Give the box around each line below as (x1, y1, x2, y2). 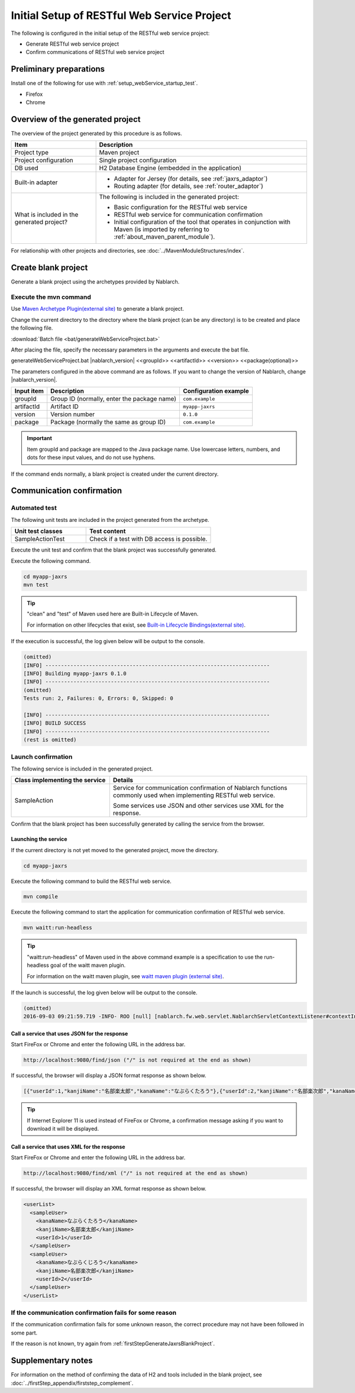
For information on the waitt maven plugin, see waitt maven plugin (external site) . (27, 972, 224, 979)
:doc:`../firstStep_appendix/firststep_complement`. (11, 1379, 134, 1386)
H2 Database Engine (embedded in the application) (99, 164, 242, 172)
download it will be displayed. (27, 1125, 99, 1133)
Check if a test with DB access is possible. (89, 535, 208, 543)
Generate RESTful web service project (25, 40, 120, 47)
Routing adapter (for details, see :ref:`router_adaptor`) (114, 182, 263, 191)
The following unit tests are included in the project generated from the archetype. (11, 516, 209, 523)
